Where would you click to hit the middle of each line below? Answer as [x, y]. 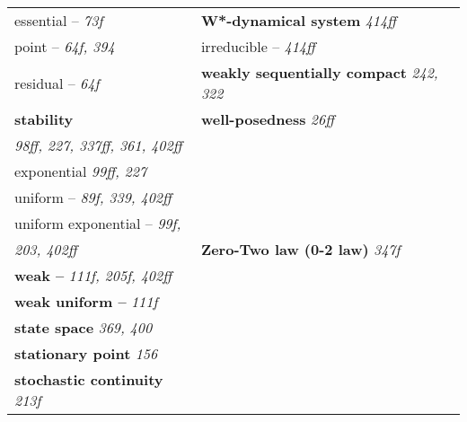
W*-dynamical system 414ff [298, 20]
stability [44, 119]
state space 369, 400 [84, 327]
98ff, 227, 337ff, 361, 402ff [98, 145]
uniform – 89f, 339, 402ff [93, 197]
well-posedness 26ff [268, 119]
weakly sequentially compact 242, [319, 72]
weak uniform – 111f [86, 301]
